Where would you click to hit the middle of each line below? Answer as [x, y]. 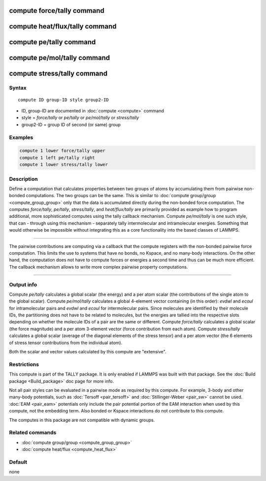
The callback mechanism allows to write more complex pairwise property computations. [99, 267]
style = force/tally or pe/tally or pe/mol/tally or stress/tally [80, 118]
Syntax [18, 88]
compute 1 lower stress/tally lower [64, 165]
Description [23, 179]
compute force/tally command [57, 11]
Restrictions [24, 364]
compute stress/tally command [58, 74]
